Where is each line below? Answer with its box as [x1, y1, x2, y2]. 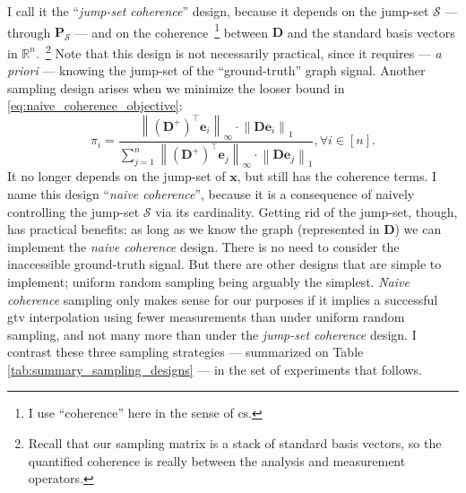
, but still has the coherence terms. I [237, 167, 437, 186]
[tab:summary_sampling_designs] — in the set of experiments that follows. [7, 359, 423, 378]
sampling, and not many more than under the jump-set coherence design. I [7, 324, 417, 343]
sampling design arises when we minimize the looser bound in [7, 78, 345, 97]
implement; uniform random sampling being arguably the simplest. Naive [7, 272, 410, 290]
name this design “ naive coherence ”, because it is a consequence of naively [7, 184, 415, 203]
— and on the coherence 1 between [74, 20, 269, 41]
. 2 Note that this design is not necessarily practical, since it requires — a [35, 40, 442, 62]
